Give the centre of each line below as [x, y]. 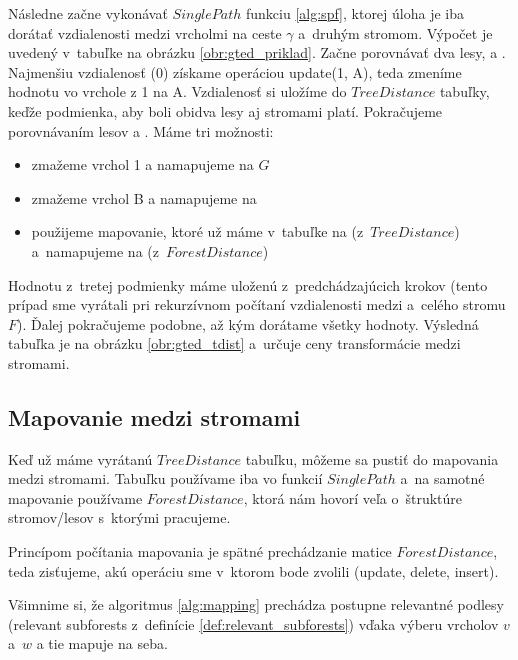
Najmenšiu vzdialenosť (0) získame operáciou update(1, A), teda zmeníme [235, 71]
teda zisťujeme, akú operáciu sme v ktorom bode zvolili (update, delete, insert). [253, 570]
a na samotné [442, 478]
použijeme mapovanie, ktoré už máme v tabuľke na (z [197, 231]
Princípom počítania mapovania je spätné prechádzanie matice [200, 551]
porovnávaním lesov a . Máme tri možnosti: [141, 130]
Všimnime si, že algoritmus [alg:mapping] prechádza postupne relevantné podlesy [256, 604]
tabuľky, [464, 91]
